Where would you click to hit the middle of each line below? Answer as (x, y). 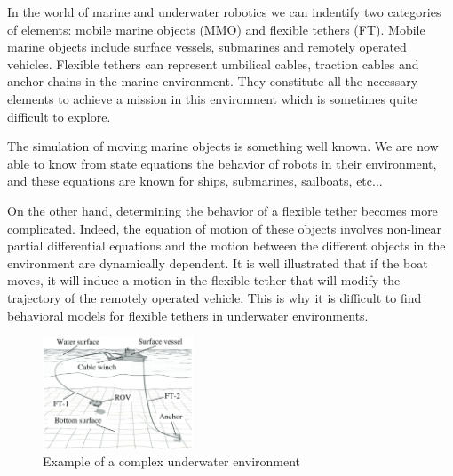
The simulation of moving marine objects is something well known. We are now (223, 146)
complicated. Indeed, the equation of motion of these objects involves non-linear (225, 228)
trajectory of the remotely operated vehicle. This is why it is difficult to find (215, 297)
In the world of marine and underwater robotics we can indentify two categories (224, 12)
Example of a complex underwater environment (172, 461)
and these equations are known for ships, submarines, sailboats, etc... (195, 181)
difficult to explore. (59, 116)
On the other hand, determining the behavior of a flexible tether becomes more (223, 210)
